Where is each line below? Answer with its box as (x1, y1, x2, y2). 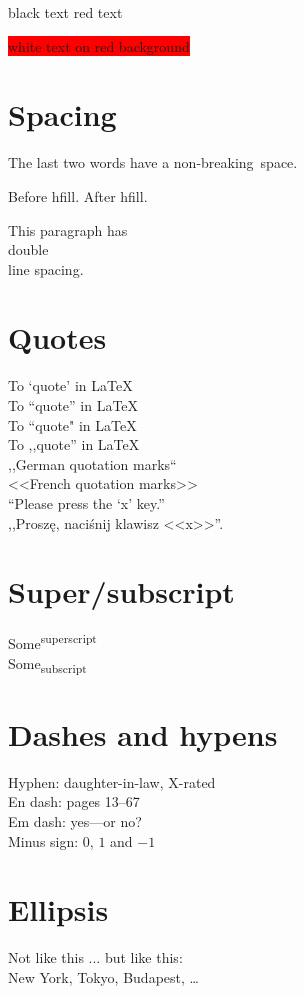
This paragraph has (8, 219, 128, 240)
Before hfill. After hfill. (8, 185, 148, 206)
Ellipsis (8, 889, 109, 930)
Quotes (8, 317, 107, 358)
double (8, 239, 49, 260)
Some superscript (8, 630, 97, 653)
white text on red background (8, 35, 190, 56)
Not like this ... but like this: (8, 947, 183, 968)
